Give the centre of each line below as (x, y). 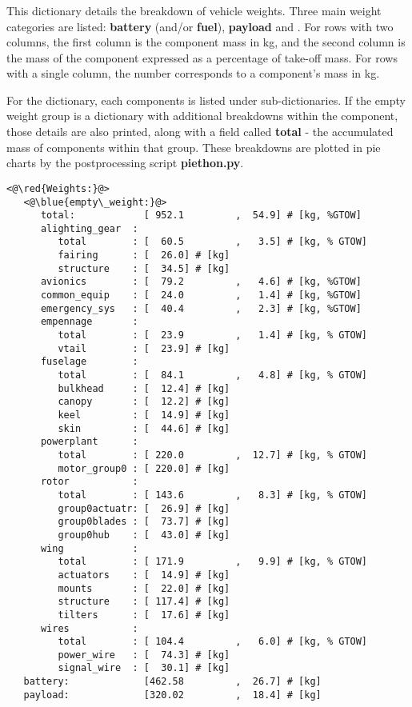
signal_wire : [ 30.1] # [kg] (144, 668)
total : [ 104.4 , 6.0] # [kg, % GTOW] (213, 642)
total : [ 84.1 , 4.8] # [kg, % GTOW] (213, 375)
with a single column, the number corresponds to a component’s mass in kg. (193, 73)
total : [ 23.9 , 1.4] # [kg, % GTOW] (213, 336)
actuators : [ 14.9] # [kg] (144, 575)
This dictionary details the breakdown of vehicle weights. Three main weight (194, 10)
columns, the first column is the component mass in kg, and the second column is (206, 42)
